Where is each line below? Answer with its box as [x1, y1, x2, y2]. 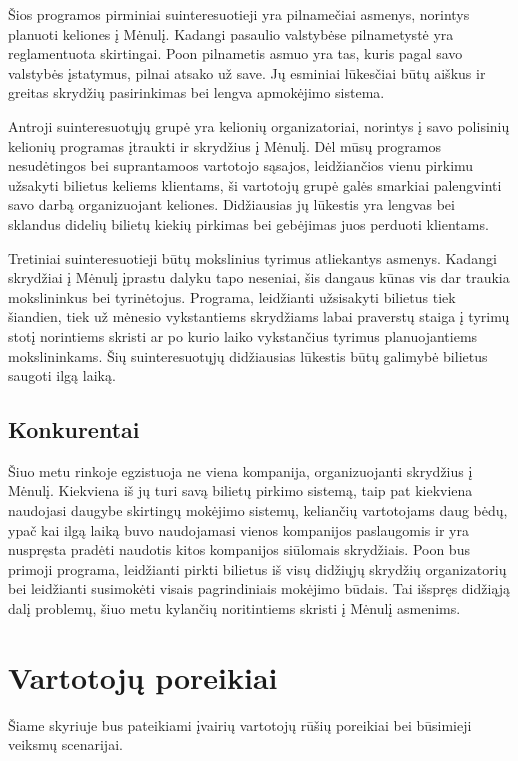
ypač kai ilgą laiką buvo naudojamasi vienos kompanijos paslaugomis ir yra [8, 519, 469, 540]
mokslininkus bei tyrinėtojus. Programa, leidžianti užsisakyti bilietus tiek [8, 286, 456, 307]
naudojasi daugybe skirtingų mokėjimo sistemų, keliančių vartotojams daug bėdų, [8, 500, 508, 521]
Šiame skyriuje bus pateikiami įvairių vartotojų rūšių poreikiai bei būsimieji [8, 714, 472, 735]
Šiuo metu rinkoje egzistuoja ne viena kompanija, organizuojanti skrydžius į [8, 460, 473, 481]
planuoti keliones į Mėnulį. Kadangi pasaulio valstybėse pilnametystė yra [8, 23, 454, 44]
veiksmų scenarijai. [8, 734, 123, 755]
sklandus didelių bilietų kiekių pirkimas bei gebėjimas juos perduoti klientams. [8, 213, 489, 234]
